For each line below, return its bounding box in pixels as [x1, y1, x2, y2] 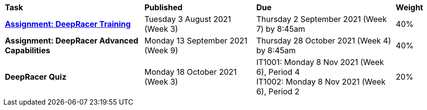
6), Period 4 [256, 67, 300, 77]
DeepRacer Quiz [5, 72, 67, 82]
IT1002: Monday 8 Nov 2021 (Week [256, 77, 386, 87]
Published [144, 2, 183, 12]
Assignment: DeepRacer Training [5, 19, 131, 29]
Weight [396, 2, 423, 12]
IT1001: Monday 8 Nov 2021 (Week [256, 57, 384, 67]
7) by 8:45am [256, 24, 306, 34]
